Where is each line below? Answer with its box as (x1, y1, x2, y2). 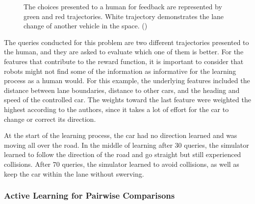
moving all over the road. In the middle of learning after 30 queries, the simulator (4, 139, 249, 150)
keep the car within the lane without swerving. (4, 168, 144, 179)
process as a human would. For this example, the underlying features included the (4, 75, 250, 86)
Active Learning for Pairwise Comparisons (4, 189, 175, 202)
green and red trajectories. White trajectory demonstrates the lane (24, 11, 224, 21)
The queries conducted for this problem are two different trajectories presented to (4, 37, 249, 47)
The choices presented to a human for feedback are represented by (24, 1, 222, 11)
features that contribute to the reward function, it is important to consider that (4, 56, 244, 66)
